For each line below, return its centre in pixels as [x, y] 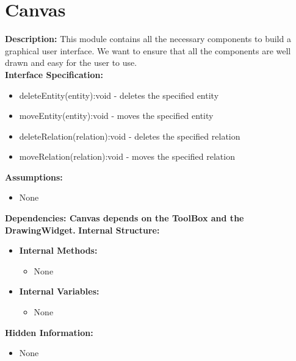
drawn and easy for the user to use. [71, 63]
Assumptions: [34, 177]
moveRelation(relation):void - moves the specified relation [127, 156]
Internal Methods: [58, 250]
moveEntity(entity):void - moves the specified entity [116, 116]
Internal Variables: [59, 291]
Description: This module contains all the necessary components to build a [148, 39]
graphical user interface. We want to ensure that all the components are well [148, 50]
